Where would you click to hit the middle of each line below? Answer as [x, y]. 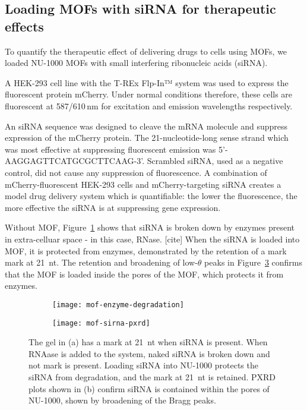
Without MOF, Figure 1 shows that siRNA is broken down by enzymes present [150, 227]
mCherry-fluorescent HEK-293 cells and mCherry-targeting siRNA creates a [143, 184]
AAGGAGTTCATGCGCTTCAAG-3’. [75, 161]
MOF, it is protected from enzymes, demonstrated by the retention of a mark [146, 250]
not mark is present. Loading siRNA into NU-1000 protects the [143, 365]
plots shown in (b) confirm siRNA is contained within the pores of [149, 388]
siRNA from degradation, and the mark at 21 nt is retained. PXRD [152, 376]
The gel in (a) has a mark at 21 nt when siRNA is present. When [148, 342]
